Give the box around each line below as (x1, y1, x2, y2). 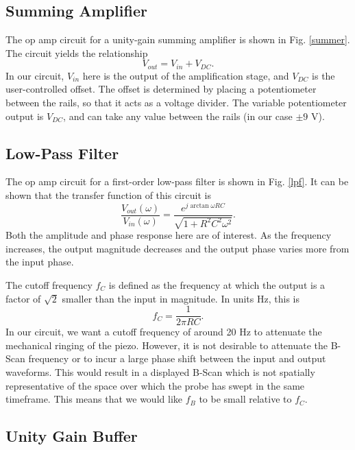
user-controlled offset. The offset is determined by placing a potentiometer (5, 82, 317, 96)
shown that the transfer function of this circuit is (5, 188, 211, 202)
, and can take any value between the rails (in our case (63, 108, 293, 123)
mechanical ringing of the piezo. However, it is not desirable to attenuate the (5, 337, 328, 352)
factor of (5, 291, 41, 305)
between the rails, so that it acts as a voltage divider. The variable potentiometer (5, 95, 347, 110)
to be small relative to (199, 392, 292, 406)
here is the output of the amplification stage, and (82, 68, 289, 82)
